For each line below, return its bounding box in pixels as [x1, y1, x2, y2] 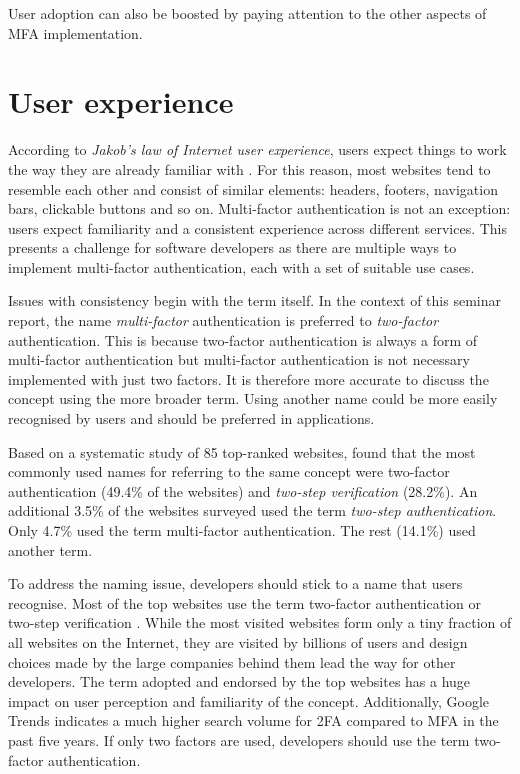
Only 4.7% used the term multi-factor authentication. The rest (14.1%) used [8, 520, 476, 540]
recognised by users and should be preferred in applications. [8, 408, 375, 429]
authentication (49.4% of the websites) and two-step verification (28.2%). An [8, 480, 478, 501]
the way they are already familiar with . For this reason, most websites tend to [8, 158, 491, 179]
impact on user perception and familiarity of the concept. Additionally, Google [8, 690, 490, 711]
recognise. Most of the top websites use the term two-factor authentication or [8, 592, 481, 613]
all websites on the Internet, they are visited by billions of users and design [8, 631, 468, 652]
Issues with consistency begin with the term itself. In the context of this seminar [8, 290, 501, 311]
